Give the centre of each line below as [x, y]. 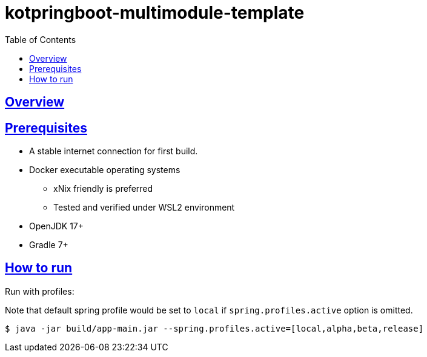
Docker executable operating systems [105, 170]
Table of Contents [41, 39]
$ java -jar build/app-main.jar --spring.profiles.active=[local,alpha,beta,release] [214, 328]
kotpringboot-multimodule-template [155, 13]
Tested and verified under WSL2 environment [144, 208]
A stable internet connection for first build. [114, 151]
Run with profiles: [40, 291]
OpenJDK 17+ [57, 226]
